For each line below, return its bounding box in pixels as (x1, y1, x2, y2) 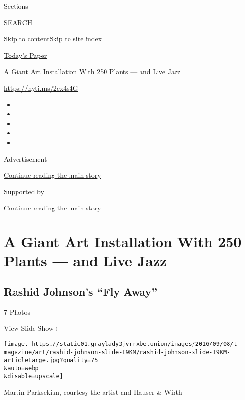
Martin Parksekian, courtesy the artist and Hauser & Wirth (4, 387, 182, 397)
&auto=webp (4, 364, 39, 372)
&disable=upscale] (4, 373, 63, 380)
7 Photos (4, 306, 30, 317)
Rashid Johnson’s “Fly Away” (4, 284, 157, 299)
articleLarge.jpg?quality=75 (4, 357, 98, 364)
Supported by (4, 186, 44, 196)
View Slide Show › (4, 323, 58, 333)
